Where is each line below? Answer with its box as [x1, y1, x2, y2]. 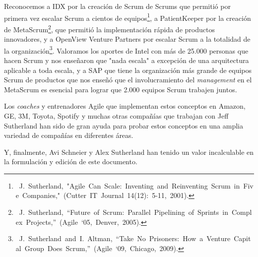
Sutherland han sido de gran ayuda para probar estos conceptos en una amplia [4, 120, 243, 130]
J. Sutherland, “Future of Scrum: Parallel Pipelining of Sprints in [19, 207, 228, 217]
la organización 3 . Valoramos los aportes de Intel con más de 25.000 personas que [4, 44, 249, 56]
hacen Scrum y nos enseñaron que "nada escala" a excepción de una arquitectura [4, 55, 249, 65]
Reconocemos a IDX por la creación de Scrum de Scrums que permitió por [4, 1, 231, 11]
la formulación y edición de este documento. [4, 156, 137, 167]
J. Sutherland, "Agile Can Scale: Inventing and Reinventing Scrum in [19, 180, 240, 191]
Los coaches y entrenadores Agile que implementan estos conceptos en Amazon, [4, 101, 246, 111]
